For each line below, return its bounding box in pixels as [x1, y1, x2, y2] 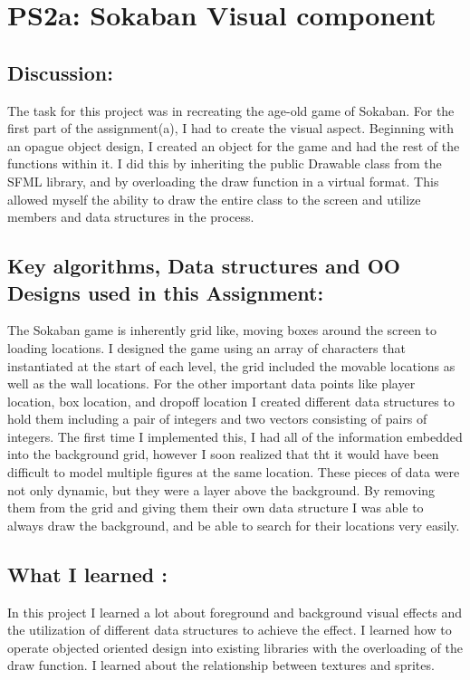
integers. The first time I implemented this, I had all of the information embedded [7, 426, 463, 445]
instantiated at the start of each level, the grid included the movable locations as [7, 356, 456, 375]
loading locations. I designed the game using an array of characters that [7, 338, 406, 357]
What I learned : [7, 560, 168, 588]
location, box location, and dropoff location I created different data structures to [7, 391, 455, 410]
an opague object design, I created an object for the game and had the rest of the [7, 136, 460, 155]
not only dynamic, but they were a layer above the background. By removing [7, 480, 436, 499]
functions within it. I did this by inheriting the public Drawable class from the [7, 154, 442, 173]
